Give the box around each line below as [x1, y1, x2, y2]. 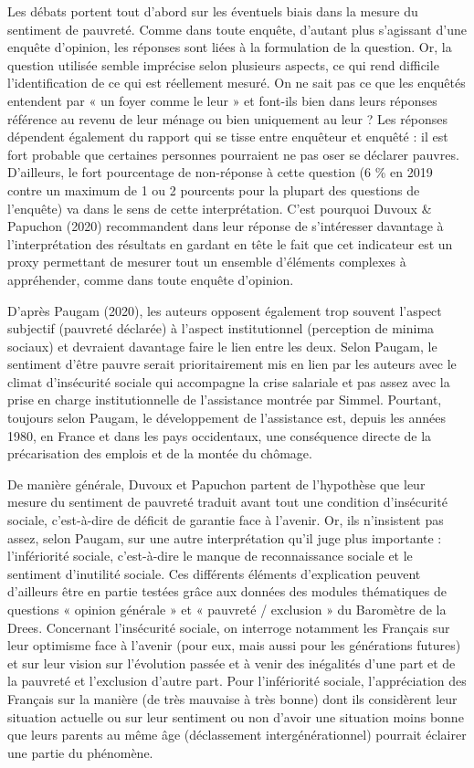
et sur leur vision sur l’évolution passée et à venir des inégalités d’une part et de [7, 653, 456, 672]
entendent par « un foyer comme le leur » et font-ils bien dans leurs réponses [7, 90, 437, 110]
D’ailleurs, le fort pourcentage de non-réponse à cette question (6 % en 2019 [7, 163, 433, 182]
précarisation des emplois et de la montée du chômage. [7, 444, 312, 463]
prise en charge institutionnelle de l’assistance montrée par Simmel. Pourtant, [7, 390, 442, 409]
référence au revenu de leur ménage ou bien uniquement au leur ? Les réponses [7, 109, 448, 128]
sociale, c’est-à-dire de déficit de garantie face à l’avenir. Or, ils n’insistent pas [7, 510, 444, 530]
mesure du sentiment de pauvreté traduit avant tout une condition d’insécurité [7, 492, 448, 511]
